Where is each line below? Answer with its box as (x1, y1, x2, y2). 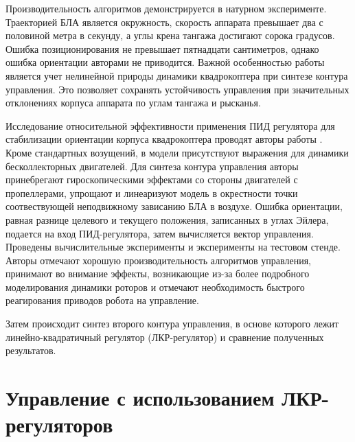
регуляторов (5, 410, 113, 439)
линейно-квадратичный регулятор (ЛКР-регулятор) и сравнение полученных (5, 329, 324, 344)
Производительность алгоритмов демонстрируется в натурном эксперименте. (5, 1, 327, 15)
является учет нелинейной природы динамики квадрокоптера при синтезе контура (5, 68, 348, 82)
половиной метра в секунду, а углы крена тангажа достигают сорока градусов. (5, 28, 335, 43)
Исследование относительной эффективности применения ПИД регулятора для (5, 118, 335, 132)
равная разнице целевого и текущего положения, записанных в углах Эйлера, (5, 212, 329, 226)
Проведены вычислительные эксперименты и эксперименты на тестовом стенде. (5, 240, 341, 254)
